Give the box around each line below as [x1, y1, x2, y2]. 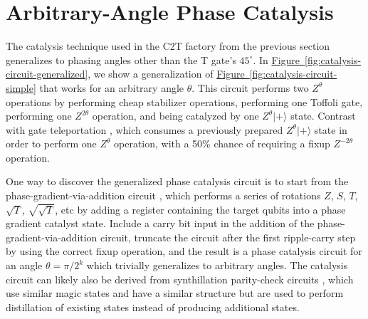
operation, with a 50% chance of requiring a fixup [114, 136, 330, 151]
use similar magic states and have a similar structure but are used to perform [6, 286, 344, 300]
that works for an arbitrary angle [39, 80, 184, 95]
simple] [6, 80, 36, 95]
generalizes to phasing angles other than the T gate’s [6, 52, 236, 67]
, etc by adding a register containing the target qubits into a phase [55, 202, 346, 216]
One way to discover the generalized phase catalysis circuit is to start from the [6, 174, 349, 189]
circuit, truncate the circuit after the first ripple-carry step [100, 229, 356, 244]
